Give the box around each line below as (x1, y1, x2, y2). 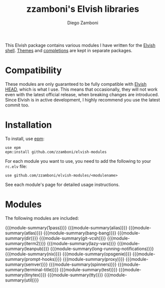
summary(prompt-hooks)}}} (5, 256, 62, 262)
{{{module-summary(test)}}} (60, 266, 118, 272)
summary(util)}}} (5, 277, 39, 283)
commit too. (5, 102, 30, 108)
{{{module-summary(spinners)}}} (49, 261, 117, 267)
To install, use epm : (5, 136, 45, 142)
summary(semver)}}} (5, 261, 48, 267)
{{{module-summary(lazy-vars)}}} (46, 240, 116, 246)
